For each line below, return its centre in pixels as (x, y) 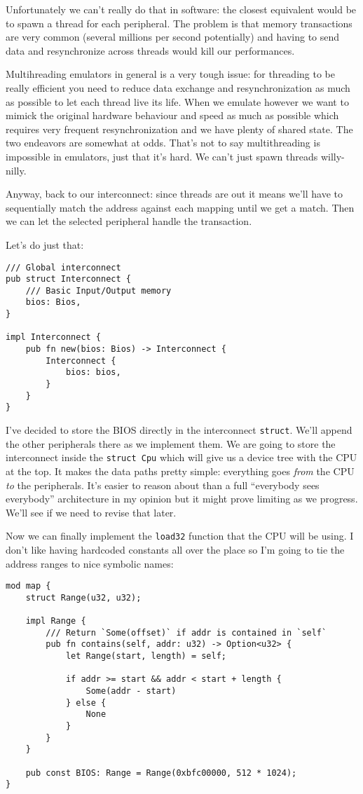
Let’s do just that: (45, 244)
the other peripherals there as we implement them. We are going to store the (171, 443)
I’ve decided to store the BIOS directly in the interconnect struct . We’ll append (179, 430)
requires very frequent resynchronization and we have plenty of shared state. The (179, 129)
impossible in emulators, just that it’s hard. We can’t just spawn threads (162, 156)
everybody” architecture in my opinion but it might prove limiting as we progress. (182, 499)
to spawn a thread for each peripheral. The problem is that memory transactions (179, 23)
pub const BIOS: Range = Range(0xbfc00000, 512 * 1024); (161, 773)
